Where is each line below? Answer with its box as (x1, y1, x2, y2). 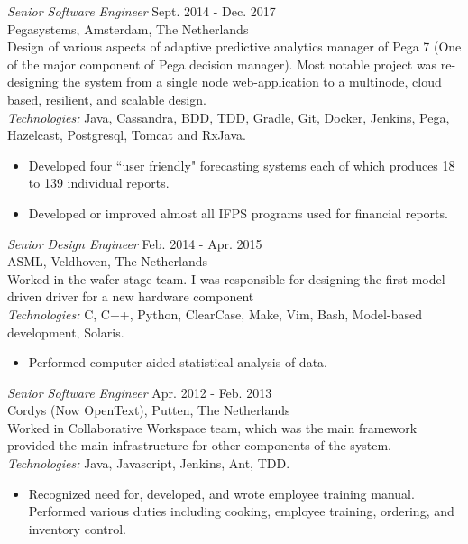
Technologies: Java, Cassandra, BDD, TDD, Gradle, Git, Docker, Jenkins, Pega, (7, 107, 450, 126)
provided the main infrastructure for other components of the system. (7, 436, 392, 455)
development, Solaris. (7, 322, 124, 341)
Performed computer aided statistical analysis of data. (28, 353, 327, 372)
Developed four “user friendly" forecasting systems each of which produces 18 (28, 155, 455, 174)
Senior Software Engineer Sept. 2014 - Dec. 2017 (7, 2, 276, 20)
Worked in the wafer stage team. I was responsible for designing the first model (7, 269, 445, 288)
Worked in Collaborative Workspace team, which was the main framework (7, 418, 418, 437)
